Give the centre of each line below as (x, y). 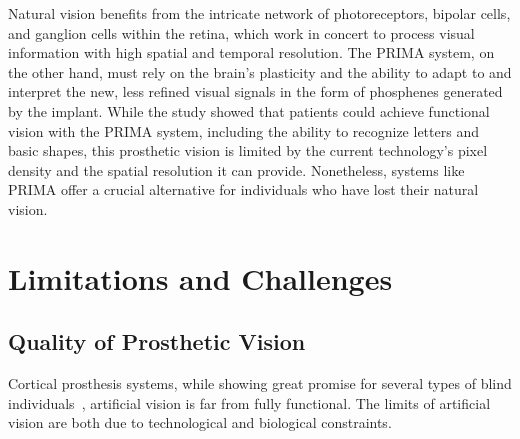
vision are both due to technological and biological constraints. (200, 422)
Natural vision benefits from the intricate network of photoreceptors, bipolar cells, (259, 13)
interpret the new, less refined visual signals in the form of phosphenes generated (255, 91)
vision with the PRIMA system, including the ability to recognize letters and (243, 130)
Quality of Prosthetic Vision (157, 341)
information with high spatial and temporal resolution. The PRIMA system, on (251, 52)
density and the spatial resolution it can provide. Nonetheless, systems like (236, 169)
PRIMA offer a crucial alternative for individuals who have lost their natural (243, 189)
